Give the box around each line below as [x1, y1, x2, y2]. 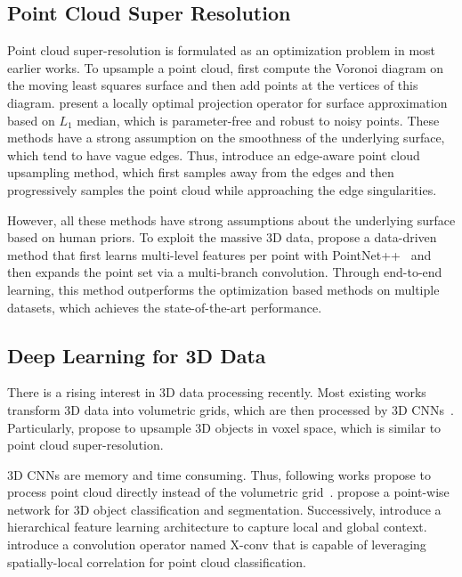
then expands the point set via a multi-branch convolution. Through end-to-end [7, 263, 442, 281]
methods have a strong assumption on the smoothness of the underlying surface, [7, 128, 445, 147]
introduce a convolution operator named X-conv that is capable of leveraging [7, 535, 426, 554]
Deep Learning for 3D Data [7, 341, 266, 369]
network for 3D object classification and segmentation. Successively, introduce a [7, 500, 442, 518]
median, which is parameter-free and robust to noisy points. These [77, 110, 440, 129]
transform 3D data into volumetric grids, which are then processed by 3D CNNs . [7, 400, 454, 419]
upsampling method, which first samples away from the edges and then [7, 163, 394, 182]
